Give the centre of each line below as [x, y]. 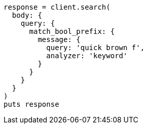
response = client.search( [57, 7]
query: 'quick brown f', [96, 48]
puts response [31, 104]
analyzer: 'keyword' [87, 56]
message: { [59, 39]
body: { [27, 15]
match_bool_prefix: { [72, 31]
